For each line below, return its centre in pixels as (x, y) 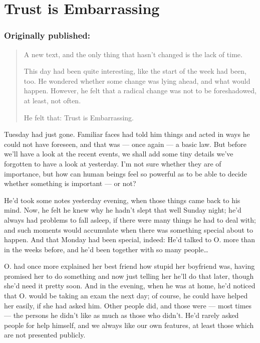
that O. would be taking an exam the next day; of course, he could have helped (126, 296)
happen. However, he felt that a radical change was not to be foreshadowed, (140, 91)
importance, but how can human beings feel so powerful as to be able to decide (125, 173)
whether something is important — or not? (70, 183)
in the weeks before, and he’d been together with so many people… (106, 249)
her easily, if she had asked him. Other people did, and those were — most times (128, 305)
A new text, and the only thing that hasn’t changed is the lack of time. (133, 54)
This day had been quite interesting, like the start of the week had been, (135, 71)
